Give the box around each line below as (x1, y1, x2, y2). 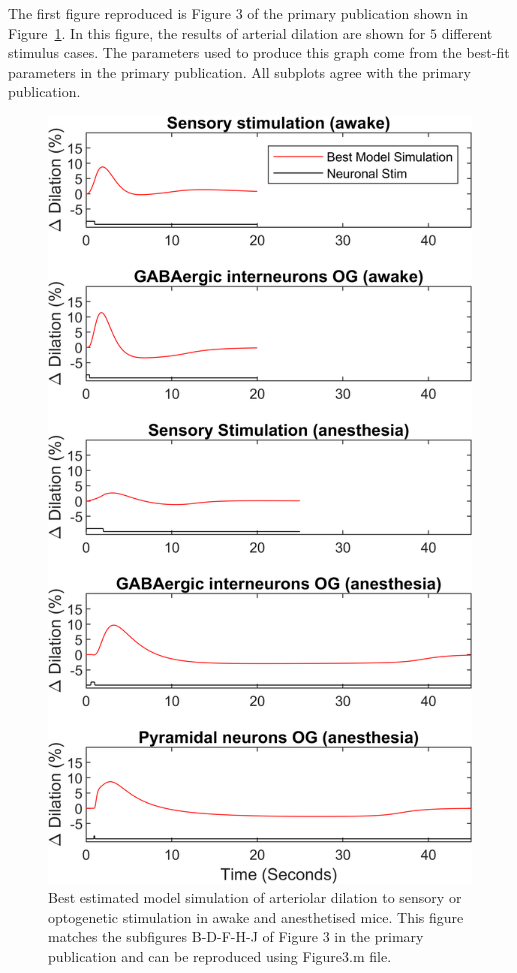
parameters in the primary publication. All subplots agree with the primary (8, 61, 471, 82)
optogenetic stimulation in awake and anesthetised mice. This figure (48, 906, 464, 927)
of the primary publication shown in (247, 3, 469, 23)
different (441, 22, 493, 43)
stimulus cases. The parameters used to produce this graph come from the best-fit (8, 42, 510, 63)
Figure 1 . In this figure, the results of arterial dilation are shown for (8, 22, 426, 43)
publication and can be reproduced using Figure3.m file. (48, 946, 392, 967)
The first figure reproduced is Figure (8, 3, 232, 23)
